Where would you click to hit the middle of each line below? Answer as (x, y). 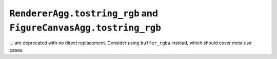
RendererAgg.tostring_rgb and (84, 13)
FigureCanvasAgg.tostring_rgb (85, 27)
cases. (16, 50)
